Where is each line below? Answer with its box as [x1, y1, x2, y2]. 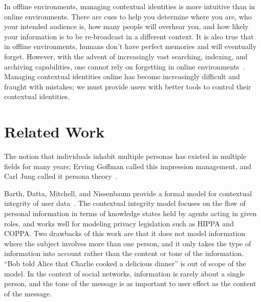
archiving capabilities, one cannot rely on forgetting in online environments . [4, 61, 245, 72]
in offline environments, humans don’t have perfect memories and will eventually [4, 41, 257, 52]
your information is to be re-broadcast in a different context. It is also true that [4, 31, 254, 41]
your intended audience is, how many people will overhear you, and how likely [4, 21, 249, 32]
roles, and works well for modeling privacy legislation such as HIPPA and [4, 218, 234, 228]
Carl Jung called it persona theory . [4, 171, 118, 181]
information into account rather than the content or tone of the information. [4, 248, 244, 259]
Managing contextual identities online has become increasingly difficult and [4, 71, 240, 82]
